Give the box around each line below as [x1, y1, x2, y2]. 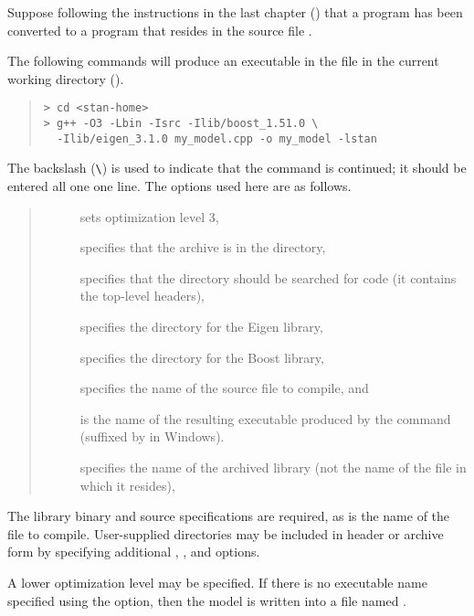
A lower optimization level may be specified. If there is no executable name [7, 572, 427, 591]
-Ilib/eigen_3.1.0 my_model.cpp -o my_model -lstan [57, 132, 377, 145]
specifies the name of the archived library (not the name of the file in [79, 457, 467, 476]
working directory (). [7, 69, 124, 88]
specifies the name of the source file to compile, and [79, 378, 369, 398]
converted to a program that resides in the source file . [7, 20, 312, 39]
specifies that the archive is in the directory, [79, 238, 326, 257]
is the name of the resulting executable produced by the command [79, 409, 451, 428]
